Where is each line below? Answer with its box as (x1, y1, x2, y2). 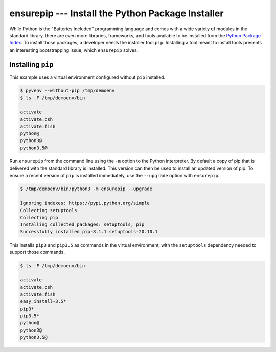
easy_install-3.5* (20, 299, 66, 304)
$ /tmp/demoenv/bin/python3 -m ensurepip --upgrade (20, 186, 153, 192)
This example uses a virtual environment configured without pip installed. (9, 74, 166, 80)
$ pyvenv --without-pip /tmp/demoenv (20, 87, 115, 93)
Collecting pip (20, 215, 58, 221)
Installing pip (9, 60, 54, 69)
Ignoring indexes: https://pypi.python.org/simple (20, 200, 150, 206)
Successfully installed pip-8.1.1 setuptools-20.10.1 (20, 229, 158, 234)
